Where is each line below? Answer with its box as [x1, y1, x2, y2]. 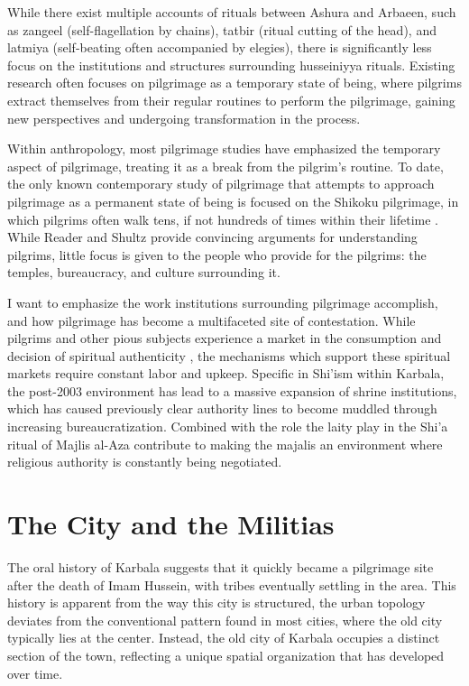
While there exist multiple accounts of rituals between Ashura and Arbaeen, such [7, 3, 456, 21]
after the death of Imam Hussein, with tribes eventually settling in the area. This [7, 575, 456, 594]
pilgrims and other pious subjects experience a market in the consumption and [7, 329, 442, 348]
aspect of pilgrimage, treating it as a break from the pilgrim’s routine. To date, [7, 156, 444, 175]
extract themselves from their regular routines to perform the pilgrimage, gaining [7, 90, 455, 109]
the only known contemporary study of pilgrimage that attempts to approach [7, 174, 435, 193]
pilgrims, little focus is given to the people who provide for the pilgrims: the [7, 245, 427, 264]
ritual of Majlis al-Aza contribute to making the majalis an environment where [7, 434, 443, 453]
